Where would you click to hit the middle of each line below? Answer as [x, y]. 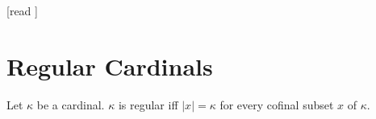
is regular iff [148, 104]
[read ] [22, 10]
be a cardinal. [71, 104]
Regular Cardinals [110, 66]
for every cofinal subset [277, 104]
